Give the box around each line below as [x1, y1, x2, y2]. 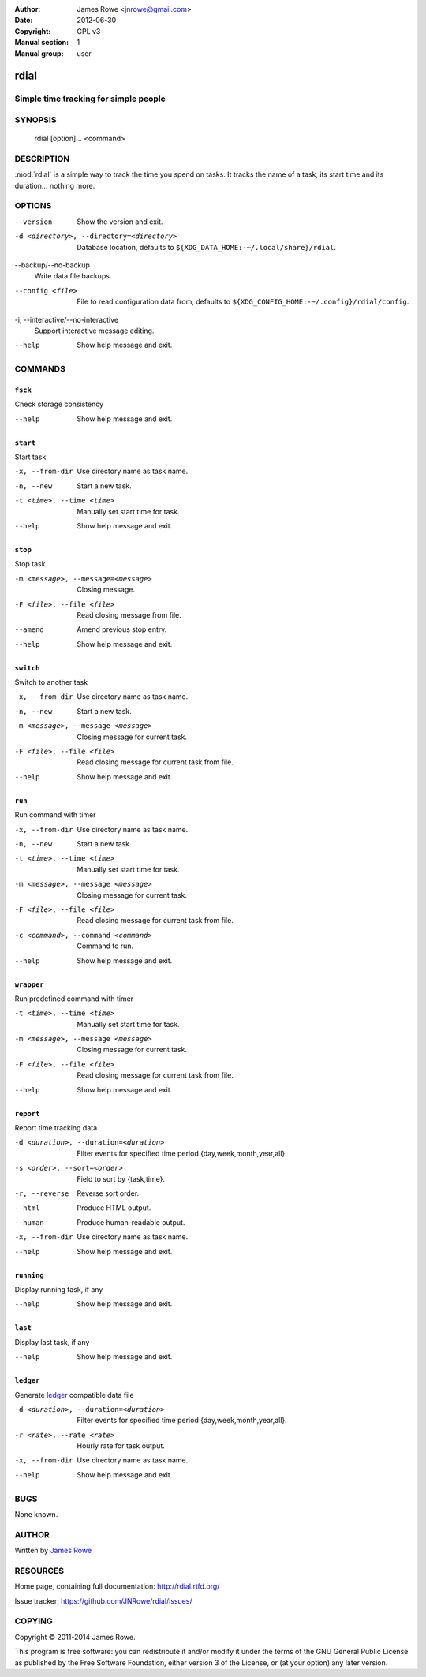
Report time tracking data [14, 1123, 98, 1133]
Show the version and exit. [77, 217, 163, 226]
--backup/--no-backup [14, 260, 91, 270]
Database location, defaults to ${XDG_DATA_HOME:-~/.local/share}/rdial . [77, 242, 337, 252]
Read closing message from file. [77, 610, 181, 619]
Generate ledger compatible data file [14, 1390, 134, 1399]
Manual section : [14, 38, 69, 47]
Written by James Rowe [14, 1546, 92, 1556]
